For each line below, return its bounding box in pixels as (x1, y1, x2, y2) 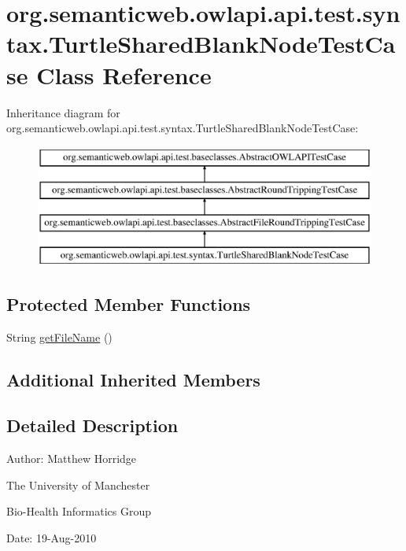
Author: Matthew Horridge (6, 450, 137, 467)
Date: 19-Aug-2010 (6, 530, 97, 546)
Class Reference (36, 58, 212, 91)
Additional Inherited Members (6, 367, 260, 391)
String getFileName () (6, 328, 113, 345)
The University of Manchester (6, 476, 150, 493)
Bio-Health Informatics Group (6, 503, 152, 520)
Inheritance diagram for (6, 104, 120, 120)
